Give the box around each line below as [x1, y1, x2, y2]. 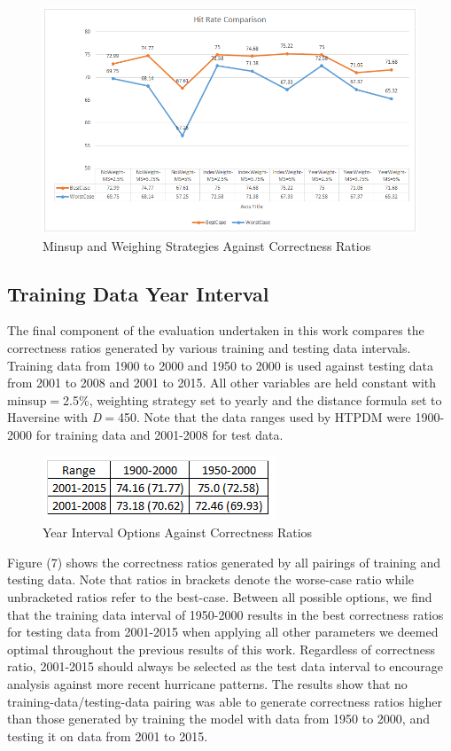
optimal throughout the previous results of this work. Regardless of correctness [7, 639, 435, 658]
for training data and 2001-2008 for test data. [35, 425, 284, 443]
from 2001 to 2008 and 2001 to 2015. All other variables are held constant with [7, 373, 437, 392]
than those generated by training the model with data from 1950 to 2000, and [7, 709, 430, 728]
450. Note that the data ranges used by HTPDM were [118, 408, 411, 426]
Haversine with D [7, 408, 102, 426]
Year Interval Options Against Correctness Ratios [43, 523, 313, 542]
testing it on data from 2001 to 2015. [7, 726, 208, 745]
